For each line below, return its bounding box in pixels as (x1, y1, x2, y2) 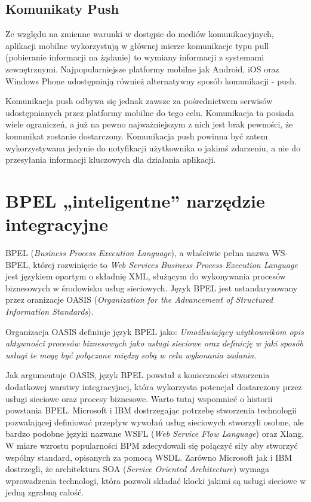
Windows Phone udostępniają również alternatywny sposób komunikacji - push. (5, 74, 297, 87)
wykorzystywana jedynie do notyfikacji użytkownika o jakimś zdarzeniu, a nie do (5, 141, 301, 154)
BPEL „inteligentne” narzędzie (5, 188, 265, 212)
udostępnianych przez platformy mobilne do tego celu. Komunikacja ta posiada (5, 106, 294, 118)
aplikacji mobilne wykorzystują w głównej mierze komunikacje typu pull (5, 39, 269, 51)
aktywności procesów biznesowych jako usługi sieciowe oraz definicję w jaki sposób (5, 337, 303, 349)
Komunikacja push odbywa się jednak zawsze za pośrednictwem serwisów (5, 95, 273, 107)
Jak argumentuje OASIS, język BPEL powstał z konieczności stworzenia (5, 369, 270, 381)
